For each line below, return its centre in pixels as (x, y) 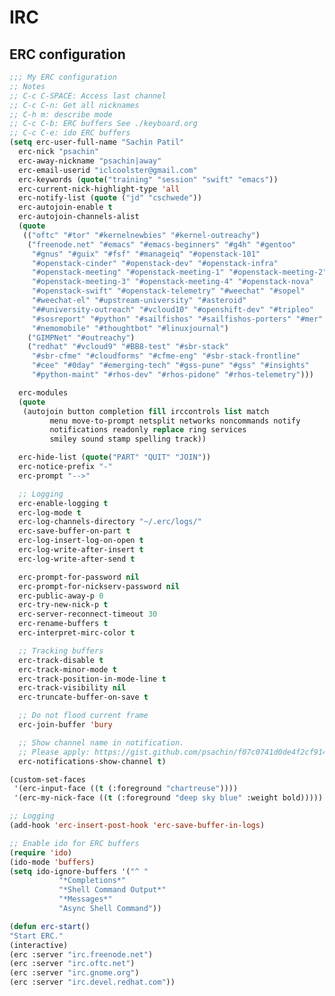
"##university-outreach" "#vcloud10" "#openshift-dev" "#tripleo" (172, 309)
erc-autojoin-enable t (65, 207)
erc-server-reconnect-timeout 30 (88, 614)
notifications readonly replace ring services (148, 430)
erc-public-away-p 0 (61, 596)
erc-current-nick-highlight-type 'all (99, 189)
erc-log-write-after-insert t (81, 550)
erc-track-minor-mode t (67, 669)
